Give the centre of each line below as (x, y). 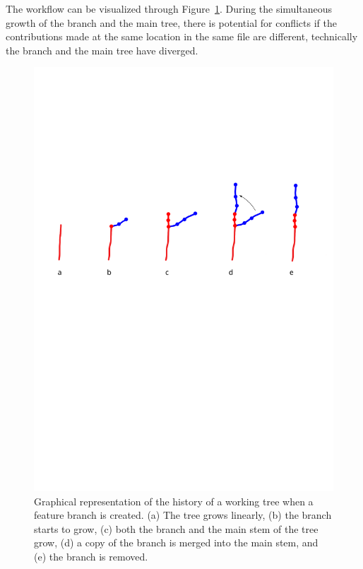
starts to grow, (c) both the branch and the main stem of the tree (176, 528)
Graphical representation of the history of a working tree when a (174, 501)
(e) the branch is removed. (91, 557)
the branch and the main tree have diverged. (102, 50)
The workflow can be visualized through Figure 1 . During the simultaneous (169, 8)
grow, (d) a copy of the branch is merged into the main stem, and (176, 542)
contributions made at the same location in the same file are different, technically (182, 36)
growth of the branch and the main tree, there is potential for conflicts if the (171, 22)
